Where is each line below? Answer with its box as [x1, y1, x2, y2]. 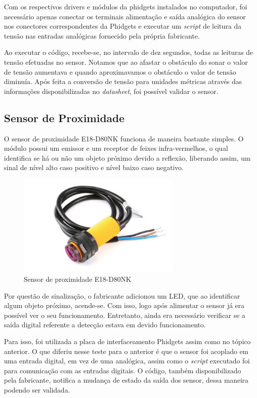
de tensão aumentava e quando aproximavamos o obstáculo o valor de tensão [4, 66, 236, 77]
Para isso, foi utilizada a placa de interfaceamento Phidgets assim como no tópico [4, 336, 251, 346]
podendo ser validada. [4, 384, 70, 395]
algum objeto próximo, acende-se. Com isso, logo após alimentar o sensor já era [4, 300, 245, 310]
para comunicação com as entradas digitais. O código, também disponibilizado [4, 365, 241, 375]
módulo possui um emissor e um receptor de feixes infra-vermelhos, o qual [4, 143, 228, 153]
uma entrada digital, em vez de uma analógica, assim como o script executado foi [4, 355, 250, 366]
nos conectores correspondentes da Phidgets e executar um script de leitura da [4, 21, 242, 31]
